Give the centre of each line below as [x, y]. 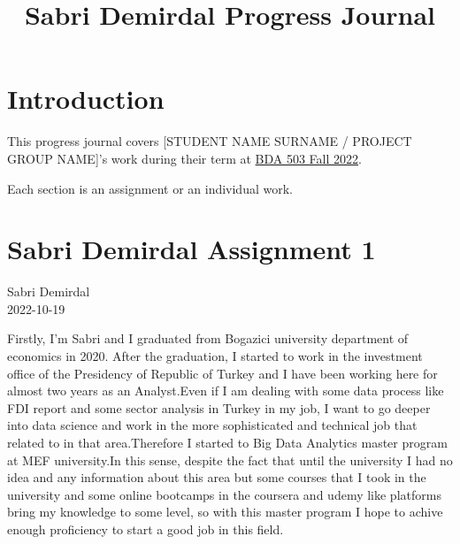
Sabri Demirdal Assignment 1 [192, 249]
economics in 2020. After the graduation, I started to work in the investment [215, 356]
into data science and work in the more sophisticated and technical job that [212, 425]
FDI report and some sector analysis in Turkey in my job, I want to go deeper [219, 407]
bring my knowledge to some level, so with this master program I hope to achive [225, 512]
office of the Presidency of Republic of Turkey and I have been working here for [222, 373]
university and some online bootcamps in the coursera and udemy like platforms [224, 494]
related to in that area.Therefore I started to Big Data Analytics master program [227, 442]
